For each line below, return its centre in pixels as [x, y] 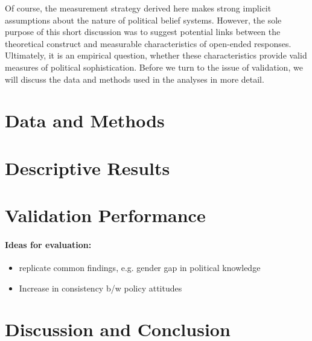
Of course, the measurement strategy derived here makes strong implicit [138, 8]
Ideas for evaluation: [48, 244]
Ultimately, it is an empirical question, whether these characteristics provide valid [156, 55]
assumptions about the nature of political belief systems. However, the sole [143, 20]
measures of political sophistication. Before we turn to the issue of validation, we [154, 67]
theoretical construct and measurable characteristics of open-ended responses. [148, 43]
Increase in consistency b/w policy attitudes [100, 288]
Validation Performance [105, 215]
